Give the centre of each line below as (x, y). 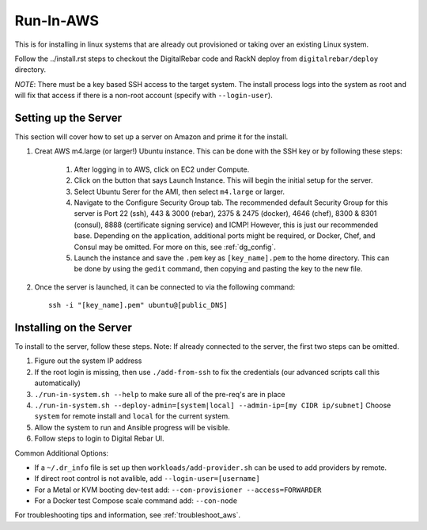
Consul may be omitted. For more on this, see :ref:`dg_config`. (175, 247)
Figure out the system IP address (88, 361)
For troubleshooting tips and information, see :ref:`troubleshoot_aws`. (128, 515)
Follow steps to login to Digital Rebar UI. (100, 438)
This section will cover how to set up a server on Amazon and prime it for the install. (151, 137)
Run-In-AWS (57, 21)
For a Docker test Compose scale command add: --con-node (136, 501)
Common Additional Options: (62, 453)
